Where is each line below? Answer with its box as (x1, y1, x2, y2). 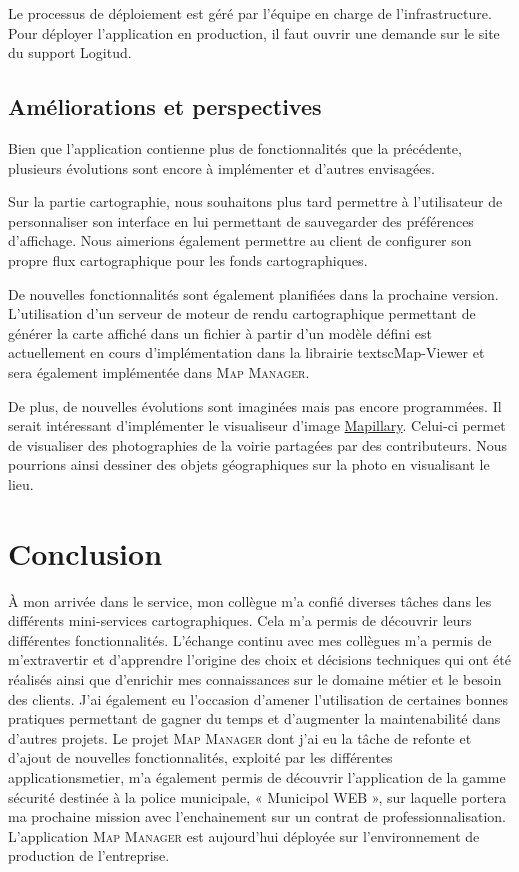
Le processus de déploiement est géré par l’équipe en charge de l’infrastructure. (8, 3, 492, 23)
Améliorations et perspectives (8, 91, 322, 122)
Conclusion (8, 532, 163, 573)
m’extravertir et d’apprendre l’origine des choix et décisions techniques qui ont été (8, 649, 511, 670)
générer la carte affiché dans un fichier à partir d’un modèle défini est (8, 322, 432, 343)
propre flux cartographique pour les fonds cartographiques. (8, 249, 368, 270)
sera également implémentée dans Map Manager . (8, 361, 310, 382)
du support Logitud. (8, 42, 132, 63)
